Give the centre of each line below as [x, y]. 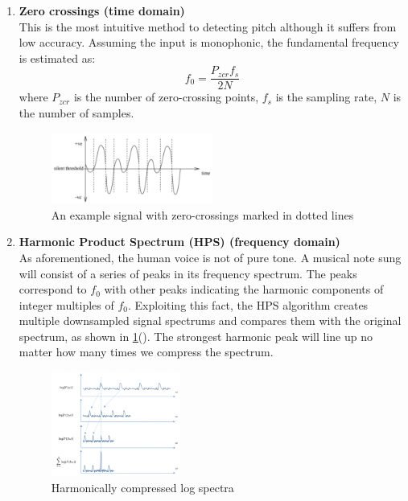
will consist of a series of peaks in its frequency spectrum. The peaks [188, 273]
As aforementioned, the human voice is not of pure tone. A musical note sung [210, 257]
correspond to [53, 289]
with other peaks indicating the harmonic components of [244, 289]
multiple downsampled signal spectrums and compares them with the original [210, 320]
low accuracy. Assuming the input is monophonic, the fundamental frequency [209, 42]
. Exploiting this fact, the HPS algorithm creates [248, 304]
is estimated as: [57, 57]
